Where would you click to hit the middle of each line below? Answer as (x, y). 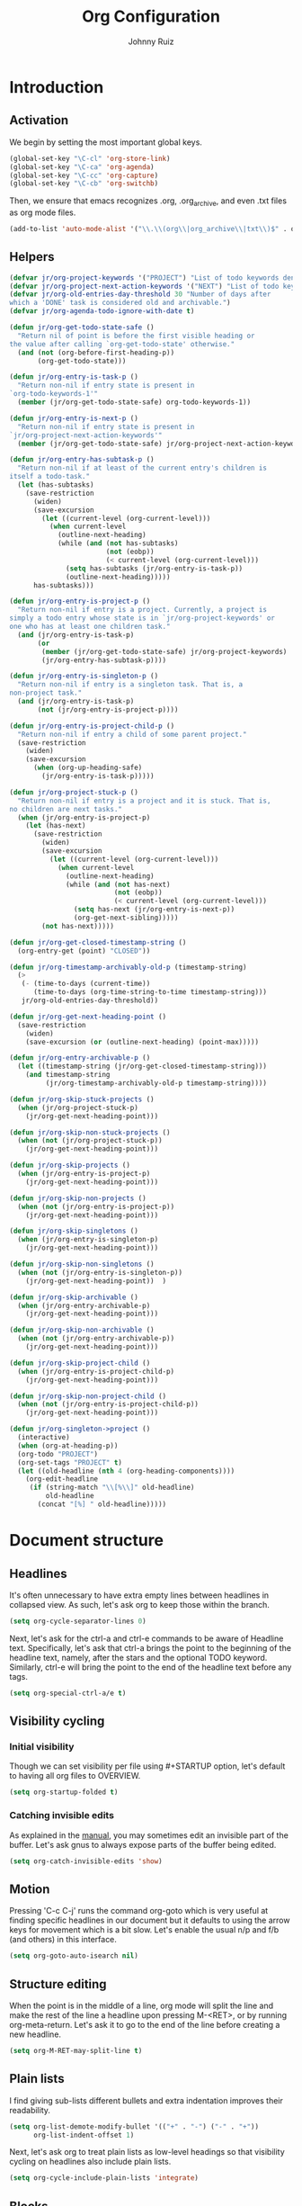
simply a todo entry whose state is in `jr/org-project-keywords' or (142, 618)
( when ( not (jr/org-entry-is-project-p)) (96, 1206)
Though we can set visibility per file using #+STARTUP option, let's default (147, 1766)
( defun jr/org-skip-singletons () (74, 1231)
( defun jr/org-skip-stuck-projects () (82, 1099)
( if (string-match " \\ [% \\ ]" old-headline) (112, 1488)
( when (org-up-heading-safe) (88, 768)
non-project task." (46, 693)
